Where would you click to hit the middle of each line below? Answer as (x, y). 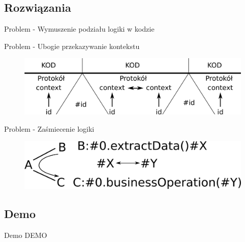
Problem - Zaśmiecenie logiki (49, 128)
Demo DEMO (26, 235)
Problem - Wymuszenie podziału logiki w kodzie (79, 29)
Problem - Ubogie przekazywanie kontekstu (72, 46)
